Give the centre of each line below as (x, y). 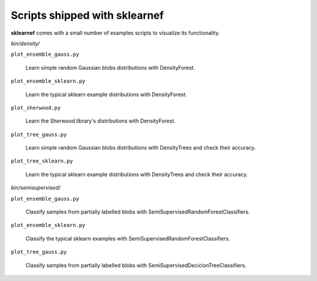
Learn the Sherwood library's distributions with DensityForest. (101, 121)
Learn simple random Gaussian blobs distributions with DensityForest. (110, 67)
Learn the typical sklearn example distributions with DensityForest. (106, 94)
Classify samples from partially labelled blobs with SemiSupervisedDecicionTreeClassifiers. (136, 265)
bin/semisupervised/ (36, 188)
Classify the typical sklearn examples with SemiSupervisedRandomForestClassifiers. (128, 238)
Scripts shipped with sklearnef (87, 15)
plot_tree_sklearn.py (42, 161)
